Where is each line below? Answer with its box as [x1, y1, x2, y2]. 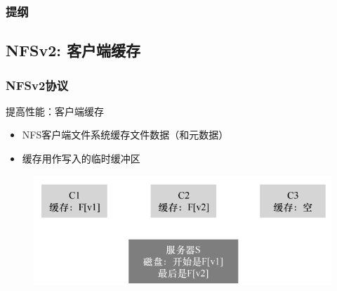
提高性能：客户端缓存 [6, 103, 104, 118]
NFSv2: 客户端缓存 [6, 39, 141, 61]
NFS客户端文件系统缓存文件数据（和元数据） [22, 127, 229, 142]
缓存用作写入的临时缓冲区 [22, 151, 140, 166]
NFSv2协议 [6, 76, 69, 93]
